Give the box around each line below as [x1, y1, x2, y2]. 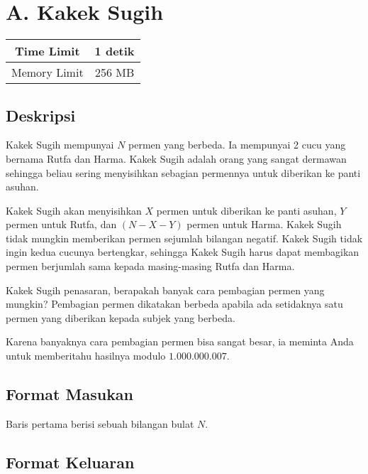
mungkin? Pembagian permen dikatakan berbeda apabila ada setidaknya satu [6, 296, 343, 311]
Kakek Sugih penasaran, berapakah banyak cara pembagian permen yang [6, 282, 325, 297]
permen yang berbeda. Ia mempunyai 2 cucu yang [128, 137, 346, 152]
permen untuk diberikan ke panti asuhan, [156, 203, 337, 217]
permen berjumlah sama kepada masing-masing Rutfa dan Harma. [6, 259, 295, 274]
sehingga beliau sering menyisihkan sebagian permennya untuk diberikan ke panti [6, 165, 361, 180]
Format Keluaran [6, 451, 135, 473]
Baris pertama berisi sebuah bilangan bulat [6, 416, 194, 431]
